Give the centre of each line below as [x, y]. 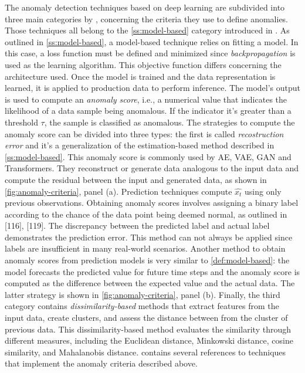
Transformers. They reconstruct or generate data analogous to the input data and [152, 168]
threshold [21, 122]
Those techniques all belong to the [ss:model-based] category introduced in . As [147, 30]
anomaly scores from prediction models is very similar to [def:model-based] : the [147, 260]
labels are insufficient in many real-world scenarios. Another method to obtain [145, 248]
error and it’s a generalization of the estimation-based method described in [140, 145]
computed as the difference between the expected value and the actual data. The [150, 283]
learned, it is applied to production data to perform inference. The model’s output [153, 88]
